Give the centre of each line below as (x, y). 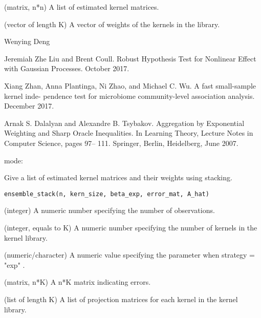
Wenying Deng (27, 41)
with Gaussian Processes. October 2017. (67, 68)
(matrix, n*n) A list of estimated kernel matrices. (82, 7)
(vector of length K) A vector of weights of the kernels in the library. (112, 24)
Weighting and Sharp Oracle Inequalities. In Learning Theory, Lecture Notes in (129, 133)
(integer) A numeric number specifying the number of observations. (110, 210)
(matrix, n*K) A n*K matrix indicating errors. (78, 282)
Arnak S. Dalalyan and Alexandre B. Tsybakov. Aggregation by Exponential (124, 123)
